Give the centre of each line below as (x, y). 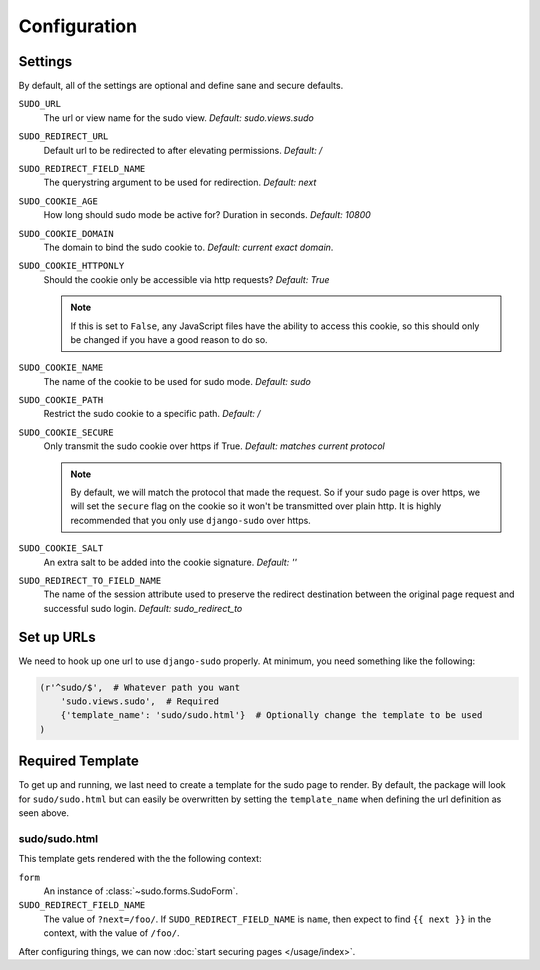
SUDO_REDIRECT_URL (63, 136)
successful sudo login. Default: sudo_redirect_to (143, 608)
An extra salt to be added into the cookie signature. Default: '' (170, 562)
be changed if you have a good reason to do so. (169, 339)
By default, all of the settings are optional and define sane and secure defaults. (181, 86)
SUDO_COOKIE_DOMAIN (66, 233)
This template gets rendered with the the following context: (140, 859)
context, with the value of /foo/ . (111, 933)
